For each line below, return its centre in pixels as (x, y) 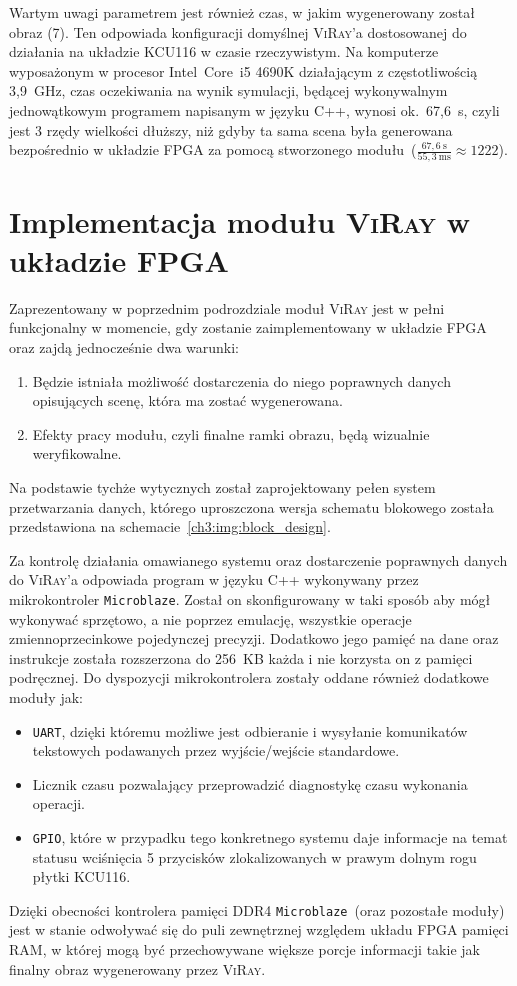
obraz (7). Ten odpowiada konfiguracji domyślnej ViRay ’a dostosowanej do (238, 31)
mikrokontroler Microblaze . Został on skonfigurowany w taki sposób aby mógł (250, 598)
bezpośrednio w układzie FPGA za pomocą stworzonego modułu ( (213, 149)
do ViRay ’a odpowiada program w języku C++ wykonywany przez (214, 579)
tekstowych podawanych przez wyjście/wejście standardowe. (216, 750)
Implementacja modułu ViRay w (239, 220)
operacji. (58, 803)
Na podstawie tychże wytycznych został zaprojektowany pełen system (222, 486)
